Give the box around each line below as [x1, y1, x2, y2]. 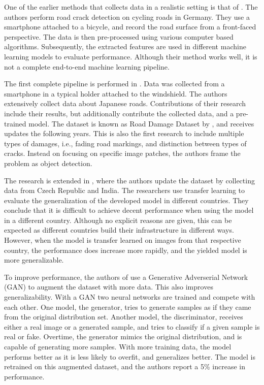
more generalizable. [4, 254, 64, 265]
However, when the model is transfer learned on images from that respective [4, 235, 241, 245]
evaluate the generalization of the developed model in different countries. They [4, 195, 249, 205]
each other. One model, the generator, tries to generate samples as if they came [4, 301, 251, 312]
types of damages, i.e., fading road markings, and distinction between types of [4, 138, 247, 148]
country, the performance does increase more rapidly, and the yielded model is [4, 244, 247, 255]
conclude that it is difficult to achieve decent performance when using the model [4, 205, 254, 215]
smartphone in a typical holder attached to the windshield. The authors [4, 88, 227, 99]
